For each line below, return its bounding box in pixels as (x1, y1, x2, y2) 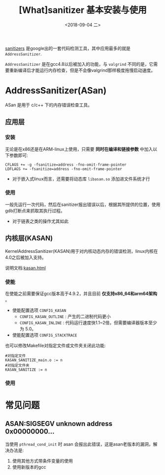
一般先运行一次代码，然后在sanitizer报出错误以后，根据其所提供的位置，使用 (5, 201, 161, 207)
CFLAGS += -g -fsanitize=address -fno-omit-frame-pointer (5, 162, 127, 167)
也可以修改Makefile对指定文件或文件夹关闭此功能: (5, 342, 106, 348)
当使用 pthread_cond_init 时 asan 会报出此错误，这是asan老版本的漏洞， (5, 441, 154, 447)
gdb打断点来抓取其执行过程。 (5, 207, 65, 213)
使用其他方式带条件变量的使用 (12, 458, 73, 464)
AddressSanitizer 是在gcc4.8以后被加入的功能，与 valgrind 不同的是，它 (5, 61, 154, 67)
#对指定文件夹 (5, 363, 30, 368)
